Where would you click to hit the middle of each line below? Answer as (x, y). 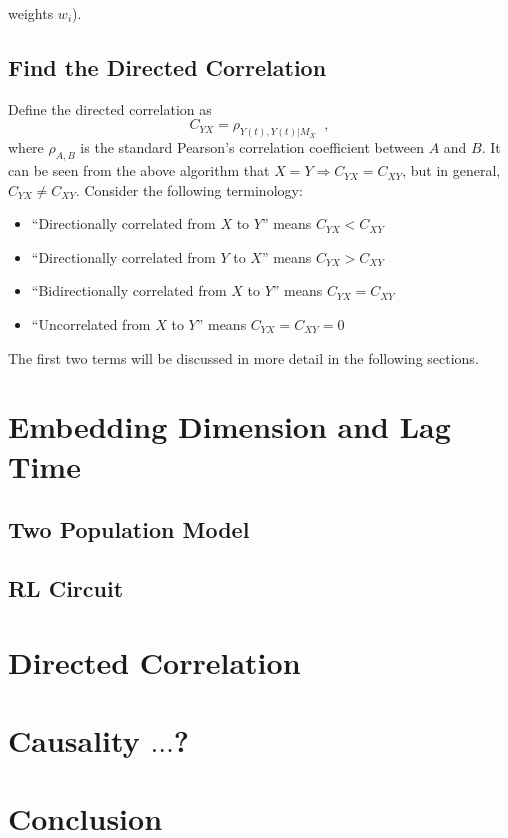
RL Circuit (66, 587)
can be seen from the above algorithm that (139, 170)
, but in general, (451, 170)
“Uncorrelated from (91, 324)
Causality (74, 739)
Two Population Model (129, 529)
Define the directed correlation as (110, 108)
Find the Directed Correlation (167, 66)
